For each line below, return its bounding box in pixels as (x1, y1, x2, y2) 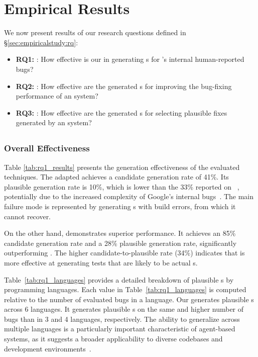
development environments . (4, 343, 91, 353)
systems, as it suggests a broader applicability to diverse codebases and (4, 333, 223, 344)
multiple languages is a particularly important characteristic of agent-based (4, 323, 235, 334)
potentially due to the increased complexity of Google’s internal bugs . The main (4, 191, 254, 202)
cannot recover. (4, 211, 51, 221)
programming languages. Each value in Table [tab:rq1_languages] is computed (4, 284, 246, 295)
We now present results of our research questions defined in (4, 27, 186, 38)
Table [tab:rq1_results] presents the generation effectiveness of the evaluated (4, 161, 240, 172)
